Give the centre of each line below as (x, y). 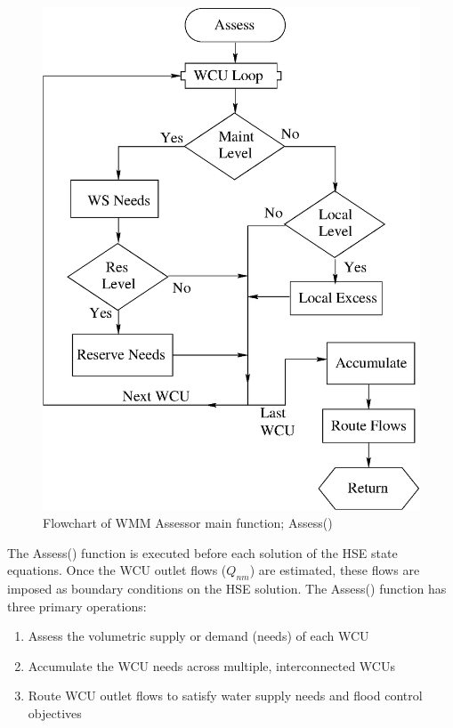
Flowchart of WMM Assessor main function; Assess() (188, 522)
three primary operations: (77, 606)
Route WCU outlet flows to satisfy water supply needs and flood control (225, 696)
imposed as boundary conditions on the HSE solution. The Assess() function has (227, 588)
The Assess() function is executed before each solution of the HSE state (202, 552)
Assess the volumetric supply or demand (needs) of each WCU (198, 636)
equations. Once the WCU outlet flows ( (117, 570)
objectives (55, 712)
